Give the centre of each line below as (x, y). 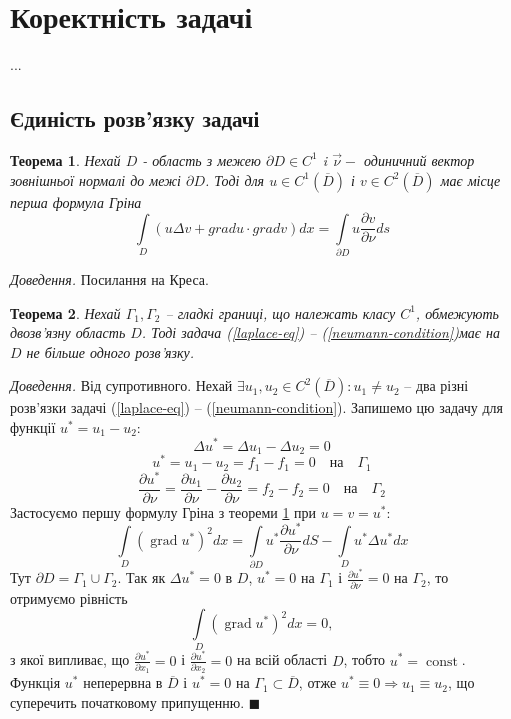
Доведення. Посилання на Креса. (109, 278)
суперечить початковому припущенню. (127, 701)
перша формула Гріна (76, 201)
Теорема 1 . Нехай (65, 159)
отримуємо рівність (69, 597)
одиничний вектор (419, 159)
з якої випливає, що (70, 659)
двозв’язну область (68, 332)
